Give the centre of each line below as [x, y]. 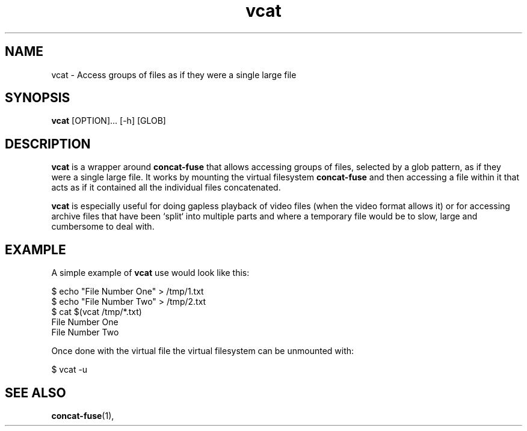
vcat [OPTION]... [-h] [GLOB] [109, 121]
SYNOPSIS [38, 98]
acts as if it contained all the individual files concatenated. [166, 188]
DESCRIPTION [48, 144]
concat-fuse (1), [83, 415]
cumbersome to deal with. [103, 227]
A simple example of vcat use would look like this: [150, 273]
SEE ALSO [35, 393]
